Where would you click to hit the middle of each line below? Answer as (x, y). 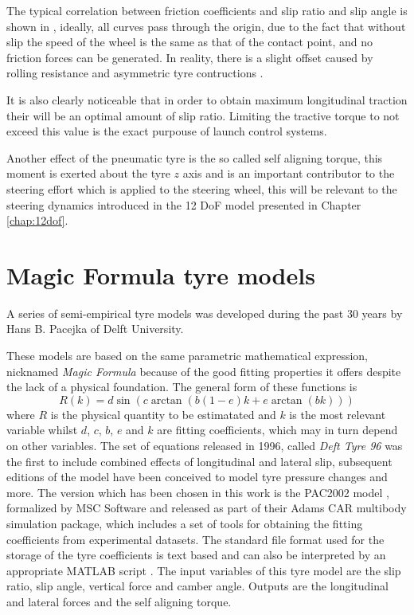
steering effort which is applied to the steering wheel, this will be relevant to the (202, 188)
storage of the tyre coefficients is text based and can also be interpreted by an (196, 555)
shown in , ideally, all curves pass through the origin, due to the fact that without (206, 26)
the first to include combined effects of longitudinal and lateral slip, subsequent (199, 461)
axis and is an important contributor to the (289, 173)
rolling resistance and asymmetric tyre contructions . (135, 73)
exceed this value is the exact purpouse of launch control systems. (167, 131)
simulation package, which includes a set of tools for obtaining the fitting (185, 523)
